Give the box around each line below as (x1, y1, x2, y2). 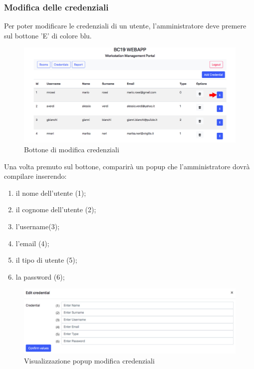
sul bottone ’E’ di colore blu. (4, 30, 92, 40)
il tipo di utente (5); (15, 255, 77, 265)
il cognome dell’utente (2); (15, 204, 96, 215)
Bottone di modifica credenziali (24, 144, 119, 155)
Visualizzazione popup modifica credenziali (24, 356, 155, 366)
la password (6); (15, 271, 65, 282)
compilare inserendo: (4, 171, 67, 181)
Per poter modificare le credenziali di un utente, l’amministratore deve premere (4, 20, 247, 31)
